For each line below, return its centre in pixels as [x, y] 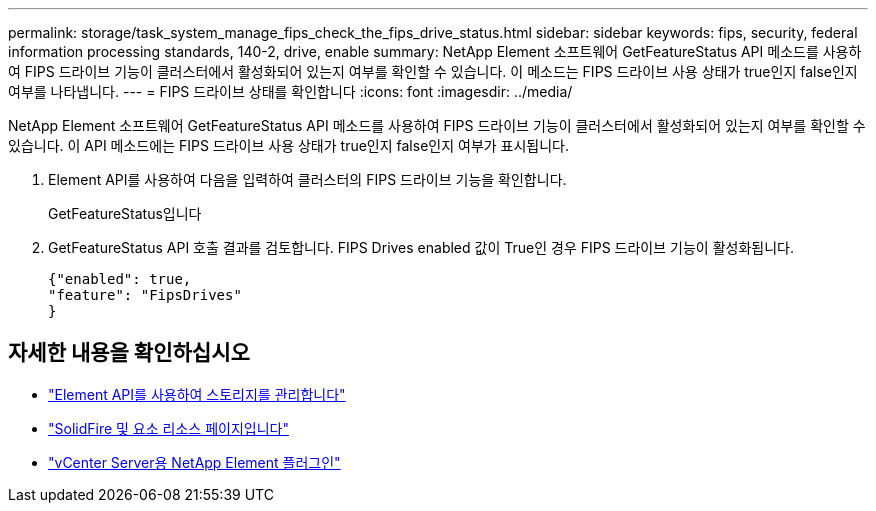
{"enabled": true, [120, 279]
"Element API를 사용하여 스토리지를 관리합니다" [197, 394]
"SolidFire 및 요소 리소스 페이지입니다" [168, 428]
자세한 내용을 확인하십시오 [129, 353]
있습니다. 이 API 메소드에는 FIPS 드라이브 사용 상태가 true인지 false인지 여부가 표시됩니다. [289, 145]
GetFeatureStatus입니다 [125, 213]
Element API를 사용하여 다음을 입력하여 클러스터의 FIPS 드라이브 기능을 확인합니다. [307, 179]
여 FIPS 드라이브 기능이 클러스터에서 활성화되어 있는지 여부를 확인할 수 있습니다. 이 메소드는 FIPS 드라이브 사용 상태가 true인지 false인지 [433, 71]
